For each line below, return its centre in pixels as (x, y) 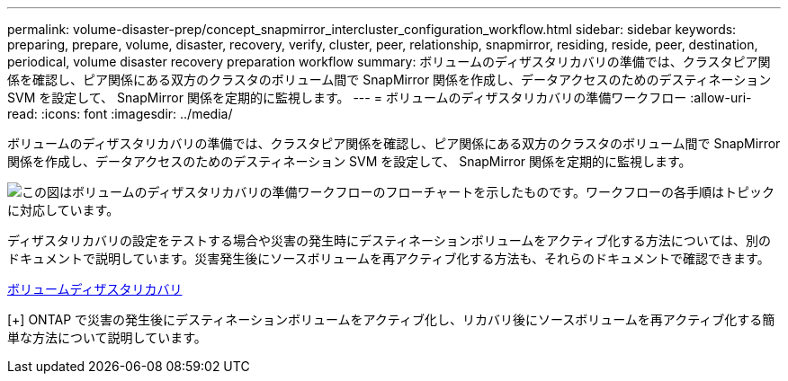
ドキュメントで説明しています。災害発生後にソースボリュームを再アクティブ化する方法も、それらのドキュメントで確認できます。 (389, 258)
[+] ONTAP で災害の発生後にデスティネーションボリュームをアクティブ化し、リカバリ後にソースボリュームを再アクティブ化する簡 (391, 319)
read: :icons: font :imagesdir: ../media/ (120, 114)
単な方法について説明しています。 (107, 337)
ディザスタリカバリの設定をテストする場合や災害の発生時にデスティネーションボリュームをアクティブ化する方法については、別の (390, 240)
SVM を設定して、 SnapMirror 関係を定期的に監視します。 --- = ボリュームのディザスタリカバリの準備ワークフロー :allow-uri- (380, 97)
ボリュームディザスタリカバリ (95, 289)
